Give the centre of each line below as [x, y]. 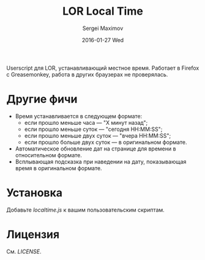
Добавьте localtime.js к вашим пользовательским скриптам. [86, 210]
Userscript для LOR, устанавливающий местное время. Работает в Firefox [103, 68]
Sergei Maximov [103, 28]
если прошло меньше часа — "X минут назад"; [86, 122]
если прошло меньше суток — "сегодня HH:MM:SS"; [93, 129]
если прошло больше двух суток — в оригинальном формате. [106, 142]
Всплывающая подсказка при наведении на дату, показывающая [101, 162]
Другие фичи [42, 99]
